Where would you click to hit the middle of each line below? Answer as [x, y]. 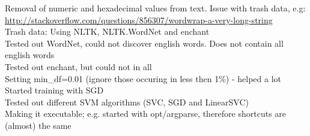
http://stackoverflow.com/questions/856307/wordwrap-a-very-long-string [139, 19]
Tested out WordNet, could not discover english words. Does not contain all [144, 43]
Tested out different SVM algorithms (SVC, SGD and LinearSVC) [127, 102]
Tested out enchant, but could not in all [78, 66]
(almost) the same [38, 125]
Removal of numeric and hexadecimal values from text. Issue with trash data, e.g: [155, 8]
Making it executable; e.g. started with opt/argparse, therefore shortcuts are [146, 114]
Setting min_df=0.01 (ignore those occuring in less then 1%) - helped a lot [143, 78]
